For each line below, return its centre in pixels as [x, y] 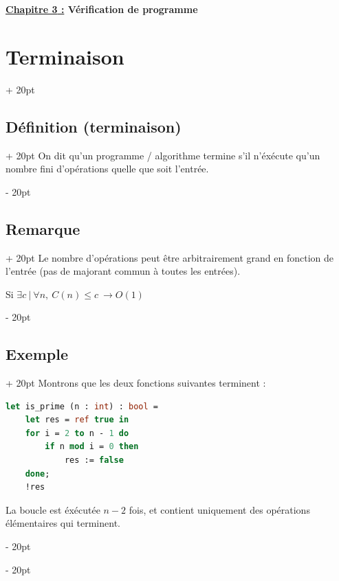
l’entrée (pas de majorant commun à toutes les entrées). [123, 271]
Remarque [43, 228]
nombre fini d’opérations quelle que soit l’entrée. [107, 169]
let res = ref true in [77, 420]
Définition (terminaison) [94, 126]
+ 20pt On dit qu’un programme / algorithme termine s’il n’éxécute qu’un [163, 155]
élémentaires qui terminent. [63, 523]
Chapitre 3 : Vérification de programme [102, 9]
